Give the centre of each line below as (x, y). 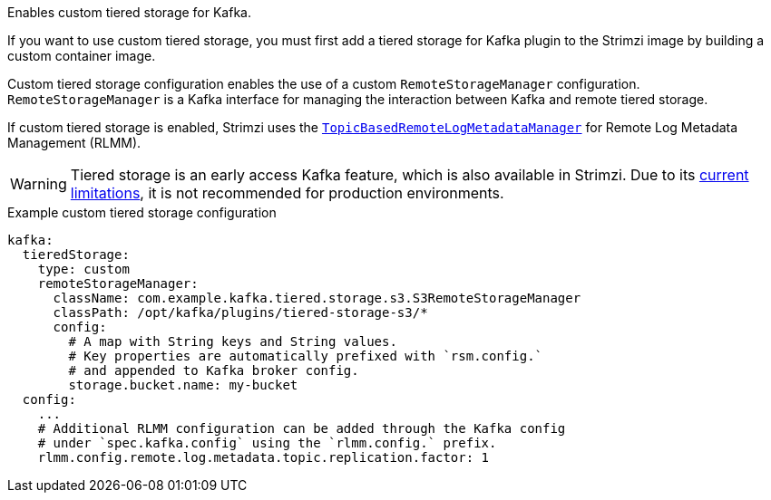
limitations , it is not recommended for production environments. (287, 193)
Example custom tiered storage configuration (142, 212)
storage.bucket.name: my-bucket (183, 385)
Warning (39, 184)
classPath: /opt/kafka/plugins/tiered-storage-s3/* (240, 312)
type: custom (83, 269)
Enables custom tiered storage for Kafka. (129, 12)
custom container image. (82, 56)
